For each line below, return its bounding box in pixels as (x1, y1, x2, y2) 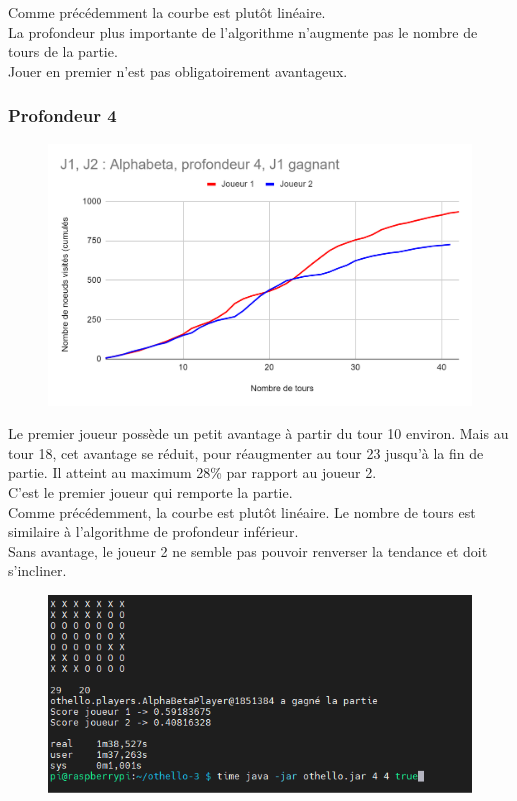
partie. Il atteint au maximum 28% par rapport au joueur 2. (8, 462, 377, 483)
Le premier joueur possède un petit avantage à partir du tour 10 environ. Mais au (8, 423, 509, 444)
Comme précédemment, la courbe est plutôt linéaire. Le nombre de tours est (8, 501, 476, 522)
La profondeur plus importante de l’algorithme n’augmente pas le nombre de (8, 21, 478, 42)
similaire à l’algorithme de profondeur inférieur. (8, 521, 299, 542)
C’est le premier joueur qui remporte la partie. (8, 482, 293, 503)
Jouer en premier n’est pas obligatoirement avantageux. (8, 60, 348, 81)
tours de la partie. (8, 41, 118, 62)
